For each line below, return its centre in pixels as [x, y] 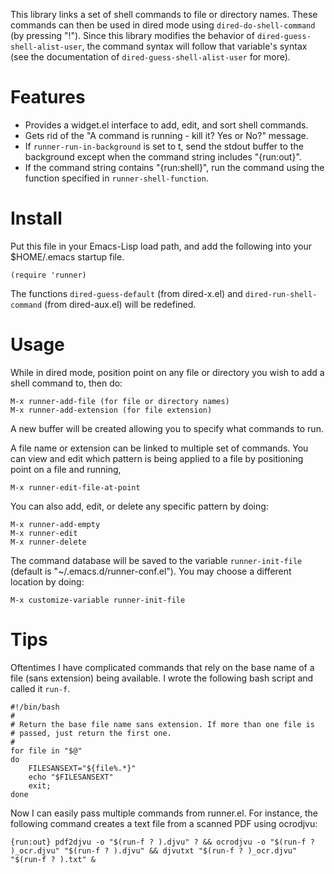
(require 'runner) [48, 275]
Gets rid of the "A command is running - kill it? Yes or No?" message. [166, 135]
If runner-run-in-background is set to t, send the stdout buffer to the [164, 146]
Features [48, 97]
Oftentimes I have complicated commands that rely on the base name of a [162, 667]
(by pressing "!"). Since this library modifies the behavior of [132, 35]
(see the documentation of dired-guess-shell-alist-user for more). [150, 57]
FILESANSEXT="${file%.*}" [82, 768]
